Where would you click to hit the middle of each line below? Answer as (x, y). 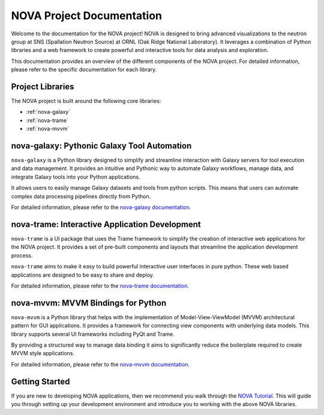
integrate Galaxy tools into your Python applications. (76, 177)
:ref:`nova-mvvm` (48, 129)
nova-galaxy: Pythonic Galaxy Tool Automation (101, 146)
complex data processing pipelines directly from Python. (81, 196)
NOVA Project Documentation (86, 16)
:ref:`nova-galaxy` (48, 112)
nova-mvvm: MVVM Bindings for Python (89, 303)
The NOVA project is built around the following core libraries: (86, 101)
